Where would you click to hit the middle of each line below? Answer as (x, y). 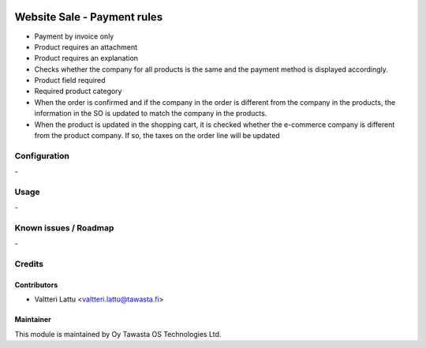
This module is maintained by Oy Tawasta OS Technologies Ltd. (118, 334)
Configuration (42, 155)
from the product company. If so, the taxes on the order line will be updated (157, 136)
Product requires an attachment (86, 47)
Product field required (70, 80)
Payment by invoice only (74, 36)
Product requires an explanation (86, 58)
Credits (29, 264)
